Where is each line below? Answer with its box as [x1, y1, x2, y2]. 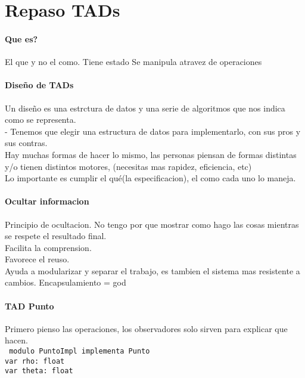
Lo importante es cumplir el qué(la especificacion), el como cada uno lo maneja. [5, 172, 296, 184]
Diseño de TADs [5, 79, 74, 91]
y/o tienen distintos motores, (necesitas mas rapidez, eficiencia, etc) [5, 160, 252, 172]
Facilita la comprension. [5, 241, 92, 253]
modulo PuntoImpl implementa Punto [9, 347, 150, 356]
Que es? [5, 32, 38, 45]
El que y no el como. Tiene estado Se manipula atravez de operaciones [5, 55, 262, 68]
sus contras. [5, 137, 48, 149]
